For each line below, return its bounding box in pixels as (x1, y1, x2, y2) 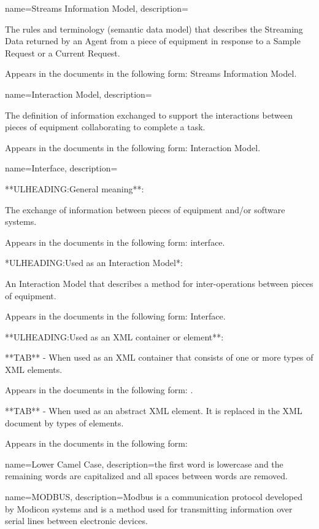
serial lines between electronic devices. (5, 514, 148, 527)
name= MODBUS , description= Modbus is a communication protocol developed (5, 490, 302, 503)
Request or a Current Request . (5, 46, 120, 59)
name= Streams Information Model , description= (5, 2, 188, 14)
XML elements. (5, 362, 63, 375)
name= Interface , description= (5, 162, 118, 174)
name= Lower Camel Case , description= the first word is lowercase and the (5, 457, 283, 470)
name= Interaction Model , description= (5, 87, 152, 100)
